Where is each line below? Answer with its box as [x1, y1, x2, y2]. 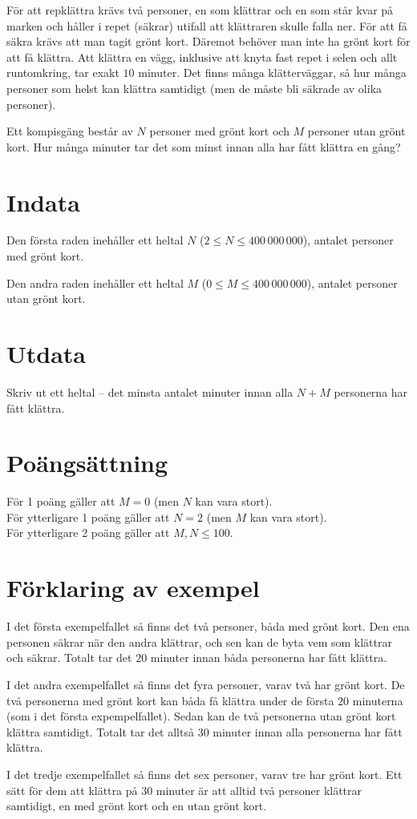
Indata [6, 185, 80, 218]
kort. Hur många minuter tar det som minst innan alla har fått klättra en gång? [6, 138, 401, 155]
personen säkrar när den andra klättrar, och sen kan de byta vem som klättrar [6, 633, 392, 650]
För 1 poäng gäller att [6, 493, 115, 510]
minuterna [352, 692, 403, 708]
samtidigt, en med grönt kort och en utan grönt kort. [6, 797, 267, 814]
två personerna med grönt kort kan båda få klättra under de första [6, 692, 334, 708]
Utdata [6, 337, 87, 370]
